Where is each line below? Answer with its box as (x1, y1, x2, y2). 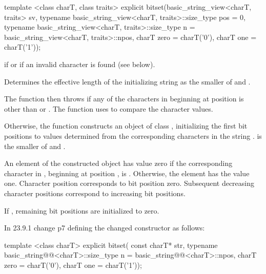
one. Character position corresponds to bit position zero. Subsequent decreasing (4, 178, 254, 188)
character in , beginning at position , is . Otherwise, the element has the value (4, 167, 250, 178)
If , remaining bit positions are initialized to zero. (4, 205, 159, 216)
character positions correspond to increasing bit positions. (4, 187, 186, 198)
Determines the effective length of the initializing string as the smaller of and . (4, 76, 251, 87)
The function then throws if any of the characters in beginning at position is (4, 93, 244, 104)
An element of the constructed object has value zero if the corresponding (4, 158, 233, 168)
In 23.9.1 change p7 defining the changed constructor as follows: (4, 222, 205, 233)
